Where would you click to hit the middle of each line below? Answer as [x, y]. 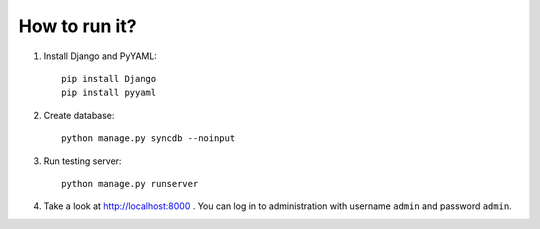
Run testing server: [82, 161]
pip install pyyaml [109, 93]
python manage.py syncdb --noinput [148, 138]
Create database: [79, 115]
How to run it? [77, 26]
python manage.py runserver [130, 183]
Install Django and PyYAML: [100, 56]
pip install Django [109, 78]
